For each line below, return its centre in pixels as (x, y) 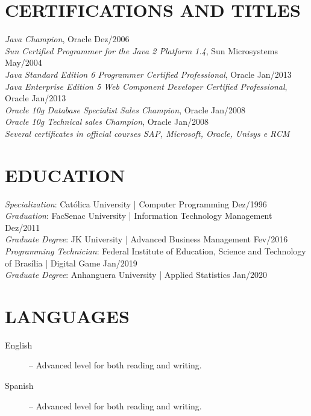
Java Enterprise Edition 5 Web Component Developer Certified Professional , (146, 86)
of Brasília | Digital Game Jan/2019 (71, 263)
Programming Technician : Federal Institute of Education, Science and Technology (155, 251)
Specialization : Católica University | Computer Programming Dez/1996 (136, 203)
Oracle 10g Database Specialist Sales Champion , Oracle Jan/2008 (125, 109)
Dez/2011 (23, 227)
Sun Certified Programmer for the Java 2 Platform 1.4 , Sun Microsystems (141, 50)
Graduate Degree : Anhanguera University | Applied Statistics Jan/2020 (136, 275)
